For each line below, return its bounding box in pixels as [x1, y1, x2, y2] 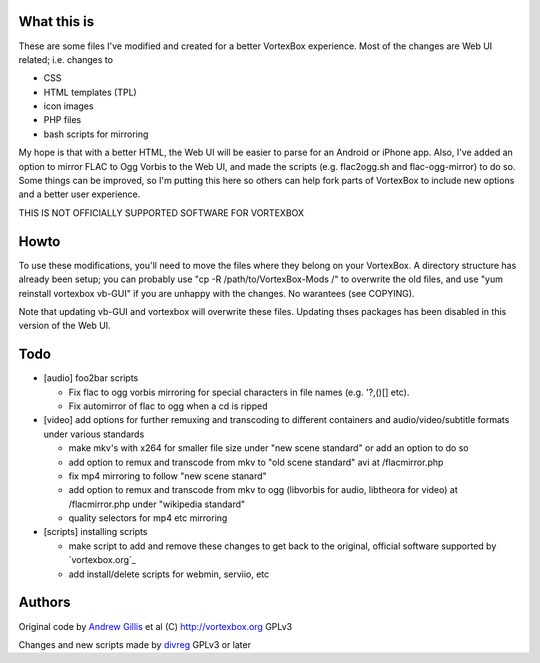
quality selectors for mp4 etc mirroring [68, 512, 228, 524]
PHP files [43, 114, 82, 126]
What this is [18, 13, 95, 30]
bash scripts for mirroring [43, 128, 149, 140]
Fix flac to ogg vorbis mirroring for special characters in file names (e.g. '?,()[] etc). [68, 386, 410, 398]
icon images [43, 100, 94, 112]
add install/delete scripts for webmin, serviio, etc [68, 568, 270, 580]
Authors [18, 594, 71, 611]
